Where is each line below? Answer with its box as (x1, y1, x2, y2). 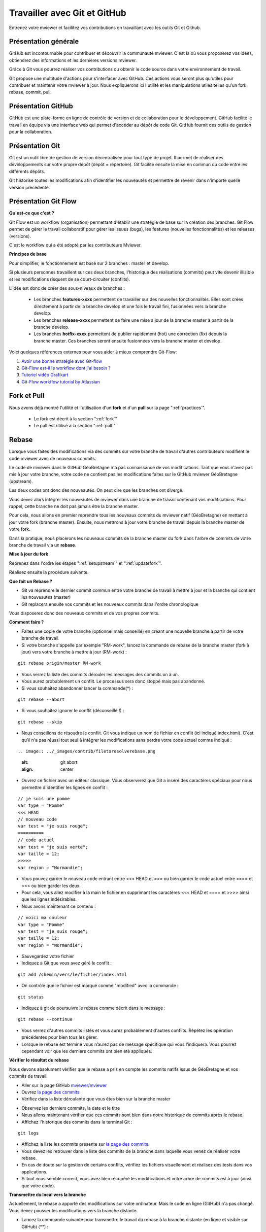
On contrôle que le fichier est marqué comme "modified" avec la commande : (21, 983, 179, 989)
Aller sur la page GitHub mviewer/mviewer (21, 1082, 107, 1088)
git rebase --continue (18, 1017, 73, 1022)
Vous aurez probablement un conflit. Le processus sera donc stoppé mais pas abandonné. (21, 678, 205, 684)
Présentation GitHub (9, 102, 73, 110)
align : (21, 766, 33, 772)
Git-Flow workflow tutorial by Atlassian (21, 378, 100, 384)
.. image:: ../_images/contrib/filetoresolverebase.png (18, 748, 156, 754)
